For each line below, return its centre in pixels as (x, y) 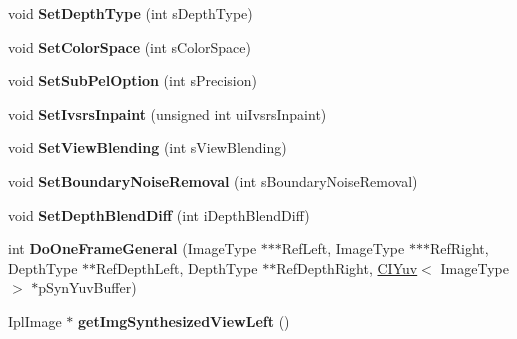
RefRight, (459, 248)
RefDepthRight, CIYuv (347, 267)
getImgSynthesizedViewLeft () (184, 320)
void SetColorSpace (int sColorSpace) (129, 46)
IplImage (35, 320)
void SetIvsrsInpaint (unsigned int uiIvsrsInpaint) (167, 113)
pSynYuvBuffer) (87, 287)
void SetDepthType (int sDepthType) (130, 13)
